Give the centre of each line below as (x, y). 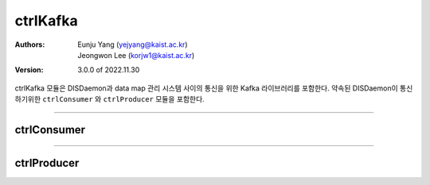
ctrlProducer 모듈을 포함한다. (154, 99)
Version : (29, 70)
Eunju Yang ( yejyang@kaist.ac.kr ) (133, 44)
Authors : (30, 44)
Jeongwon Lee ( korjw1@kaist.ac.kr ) (136, 55)
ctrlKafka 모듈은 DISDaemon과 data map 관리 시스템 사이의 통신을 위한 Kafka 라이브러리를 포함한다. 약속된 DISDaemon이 (206, 88)
